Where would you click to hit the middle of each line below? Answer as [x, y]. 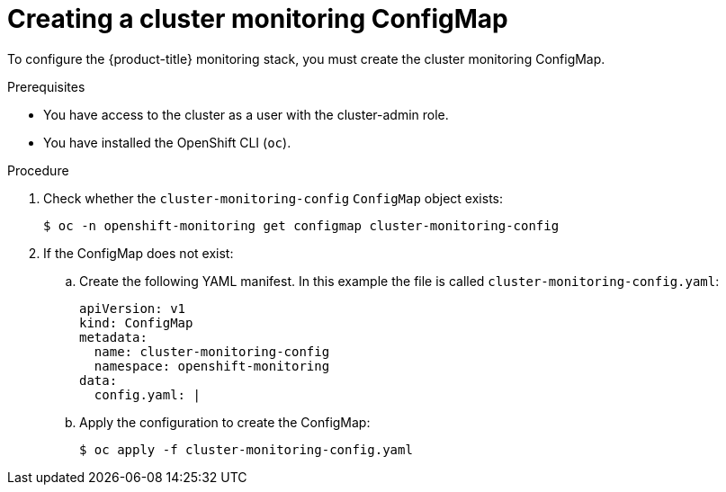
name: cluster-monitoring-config [212, 351]
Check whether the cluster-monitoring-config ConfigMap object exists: [273, 198]
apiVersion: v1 [133, 308]
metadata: [113, 337]
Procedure [38, 170]
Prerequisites [46, 86]
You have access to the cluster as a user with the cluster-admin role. [246, 114]
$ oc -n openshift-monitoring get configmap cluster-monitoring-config [301, 225]
